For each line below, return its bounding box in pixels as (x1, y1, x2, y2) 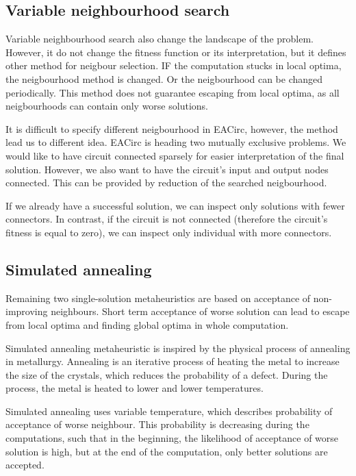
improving (5, 304, 48, 318)
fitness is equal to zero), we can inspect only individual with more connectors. (5, 225, 332, 239)
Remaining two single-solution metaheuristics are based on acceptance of (5, 290, 311, 305)
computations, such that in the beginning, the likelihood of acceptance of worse (5, 431, 339, 445)
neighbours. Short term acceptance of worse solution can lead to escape (51, 304, 350, 318)
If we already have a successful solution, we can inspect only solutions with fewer (5, 198, 345, 212)
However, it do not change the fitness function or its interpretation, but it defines (5, 45, 346, 59)
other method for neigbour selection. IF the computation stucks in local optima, (5, 58, 342, 73)
